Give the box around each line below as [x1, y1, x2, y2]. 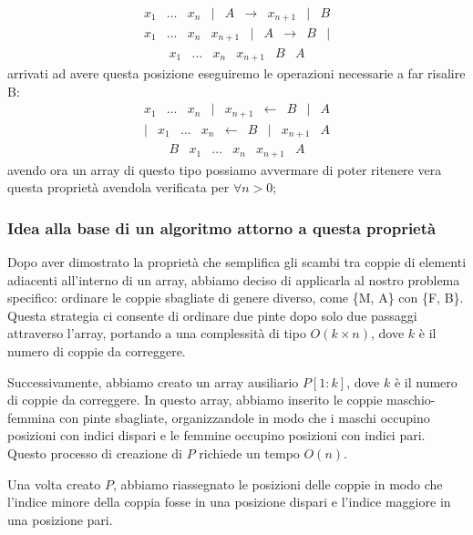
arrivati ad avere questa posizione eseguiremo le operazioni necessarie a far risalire [7, 63, 466, 82]
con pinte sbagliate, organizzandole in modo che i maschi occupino [59, 407, 430, 427]
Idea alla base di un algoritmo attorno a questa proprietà [7, 216, 437, 239]
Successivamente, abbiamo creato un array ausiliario [7, 372, 299, 391]
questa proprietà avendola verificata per [7, 178, 230, 197]
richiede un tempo [199, 443, 300, 462]
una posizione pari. [7, 509, 113, 529]
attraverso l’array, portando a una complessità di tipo [7, 324, 306, 343]
